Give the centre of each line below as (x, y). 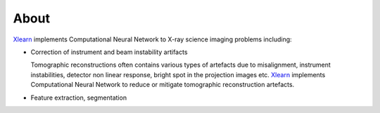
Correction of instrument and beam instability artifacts (109, 52)
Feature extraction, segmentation (78, 98)
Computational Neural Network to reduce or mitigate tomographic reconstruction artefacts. (163, 85)
